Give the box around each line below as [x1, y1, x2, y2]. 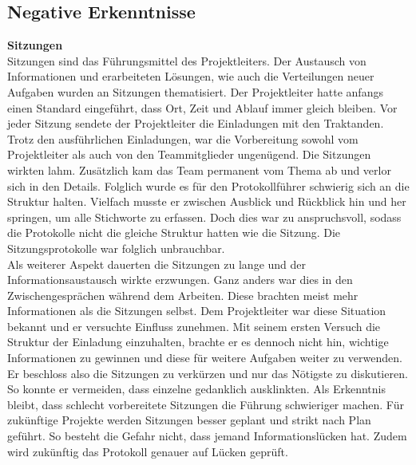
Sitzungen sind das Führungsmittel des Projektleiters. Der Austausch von [7, 52, 366, 69]
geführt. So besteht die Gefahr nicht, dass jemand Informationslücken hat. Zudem [7, 428, 407, 444]
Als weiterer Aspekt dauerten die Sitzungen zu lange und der [7, 255, 307, 272]
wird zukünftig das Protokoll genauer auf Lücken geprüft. [7, 443, 288, 459]
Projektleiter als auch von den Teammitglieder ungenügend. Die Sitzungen [7, 146, 371, 163]
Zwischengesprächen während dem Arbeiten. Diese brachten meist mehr [7, 286, 359, 303]
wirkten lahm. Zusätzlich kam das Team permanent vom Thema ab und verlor [7, 161, 391, 178]
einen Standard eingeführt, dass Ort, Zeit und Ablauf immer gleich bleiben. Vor [7, 99, 398, 116]
